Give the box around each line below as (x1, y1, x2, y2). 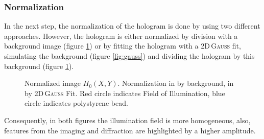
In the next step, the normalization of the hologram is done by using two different (4, 20, 260, 31)
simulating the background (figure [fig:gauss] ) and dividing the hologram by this (4, 51, 255, 61)
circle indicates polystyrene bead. (25, 98, 128, 108)
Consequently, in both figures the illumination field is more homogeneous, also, (4, 114, 251, 125)
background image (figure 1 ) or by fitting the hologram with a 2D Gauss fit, (4, 40, 241, 51)
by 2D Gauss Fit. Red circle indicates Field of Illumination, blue (25, 87, 225, 98)
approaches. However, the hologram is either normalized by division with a (4, 30, 238, 41)
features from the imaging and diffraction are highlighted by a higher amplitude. (4, 125, 256, 135)
